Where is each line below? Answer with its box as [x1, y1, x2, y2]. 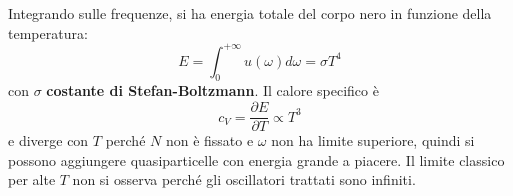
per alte [8, 169, 56, 190]
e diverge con [8, 130, 89, 151]
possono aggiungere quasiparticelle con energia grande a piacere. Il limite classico [8, 149, 505, 170]
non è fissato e [165, 130, 254, 151]
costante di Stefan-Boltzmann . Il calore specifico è [46, 80, 379, 101]
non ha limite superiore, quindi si [271, 130, 475, 151]
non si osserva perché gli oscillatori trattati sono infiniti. [72, 169, 416, 190]
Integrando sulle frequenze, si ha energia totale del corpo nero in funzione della [8, 3, 492, 23]
